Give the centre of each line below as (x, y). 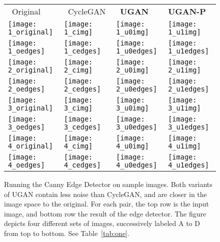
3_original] (31, 108)
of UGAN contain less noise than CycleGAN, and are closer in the (105, 194)
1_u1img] (184, 32)
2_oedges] (26, 89)
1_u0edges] (137, 51)
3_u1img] (184, 108)
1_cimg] (78, 32)
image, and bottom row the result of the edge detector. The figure (105, 213)
